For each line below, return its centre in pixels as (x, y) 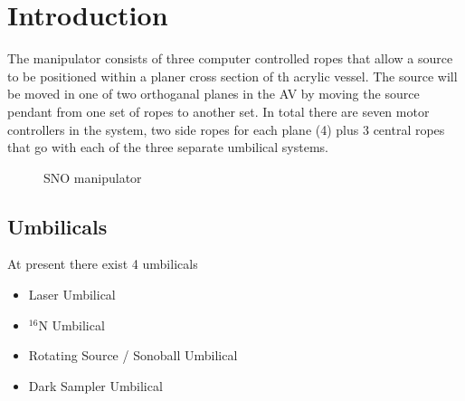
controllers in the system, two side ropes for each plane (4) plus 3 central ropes (226, 129)
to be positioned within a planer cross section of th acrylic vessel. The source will (232, 76)
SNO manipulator (93, 177)
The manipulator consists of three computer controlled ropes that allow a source (230, 58)
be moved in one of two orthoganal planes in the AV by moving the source (214, 94)
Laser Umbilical (72, 295)
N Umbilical (71, 325)
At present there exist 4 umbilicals (103, 264)
